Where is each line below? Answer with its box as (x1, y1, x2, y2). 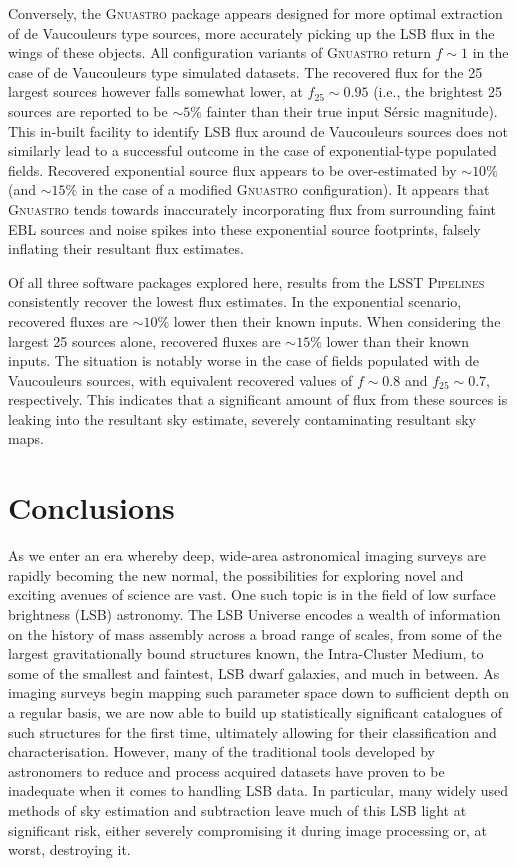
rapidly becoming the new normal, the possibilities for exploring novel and (8, 564, 464, 585)
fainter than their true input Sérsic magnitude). (206, 100, 498, 121)
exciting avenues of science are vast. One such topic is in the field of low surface (8, 584, 496, 605)
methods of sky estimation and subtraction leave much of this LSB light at (8, 799, 467, 820)
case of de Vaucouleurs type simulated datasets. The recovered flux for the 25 (8, 61, 483, 82)
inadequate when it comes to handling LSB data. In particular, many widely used (8, 780, 508, 801)
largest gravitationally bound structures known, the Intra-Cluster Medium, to (8, 643, 484, 664)
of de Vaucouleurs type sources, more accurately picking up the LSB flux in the (8, 22, 495, 43)
